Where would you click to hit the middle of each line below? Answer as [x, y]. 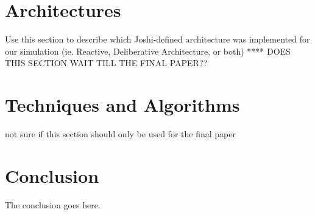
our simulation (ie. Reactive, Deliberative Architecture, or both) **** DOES [148, 51]
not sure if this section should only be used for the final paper [120, 134]
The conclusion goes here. [53, 204]
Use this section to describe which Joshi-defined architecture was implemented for [157, 39]
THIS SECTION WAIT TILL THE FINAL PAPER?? [106, 63]
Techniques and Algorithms [122, 105]
